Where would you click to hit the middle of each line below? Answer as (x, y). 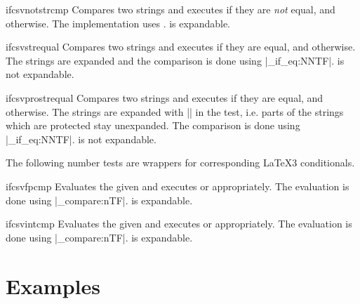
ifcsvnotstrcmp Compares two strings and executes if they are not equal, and (171, 9)
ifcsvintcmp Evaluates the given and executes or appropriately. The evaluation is (179, 224)
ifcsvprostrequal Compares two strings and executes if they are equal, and (165, 97)
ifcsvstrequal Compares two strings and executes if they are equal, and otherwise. (181, 47)
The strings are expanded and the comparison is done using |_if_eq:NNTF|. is (175, 60)
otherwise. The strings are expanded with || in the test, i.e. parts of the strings (175, 111)
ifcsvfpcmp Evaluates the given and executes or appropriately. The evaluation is (178, 186)
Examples (53, 285)
